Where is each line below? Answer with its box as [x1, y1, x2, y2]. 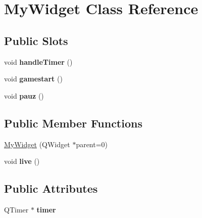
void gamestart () [4, 73, 63, 84]
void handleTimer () [4, 56, 73, 67]
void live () [4, 156, 40, 166]
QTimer [4, 204, 29, 214]
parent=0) [76, 139, 108, 149]
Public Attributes [4, 181, 98, 196]
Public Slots [4, 32, 68, 48]
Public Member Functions [4, 115, 142, 130]
